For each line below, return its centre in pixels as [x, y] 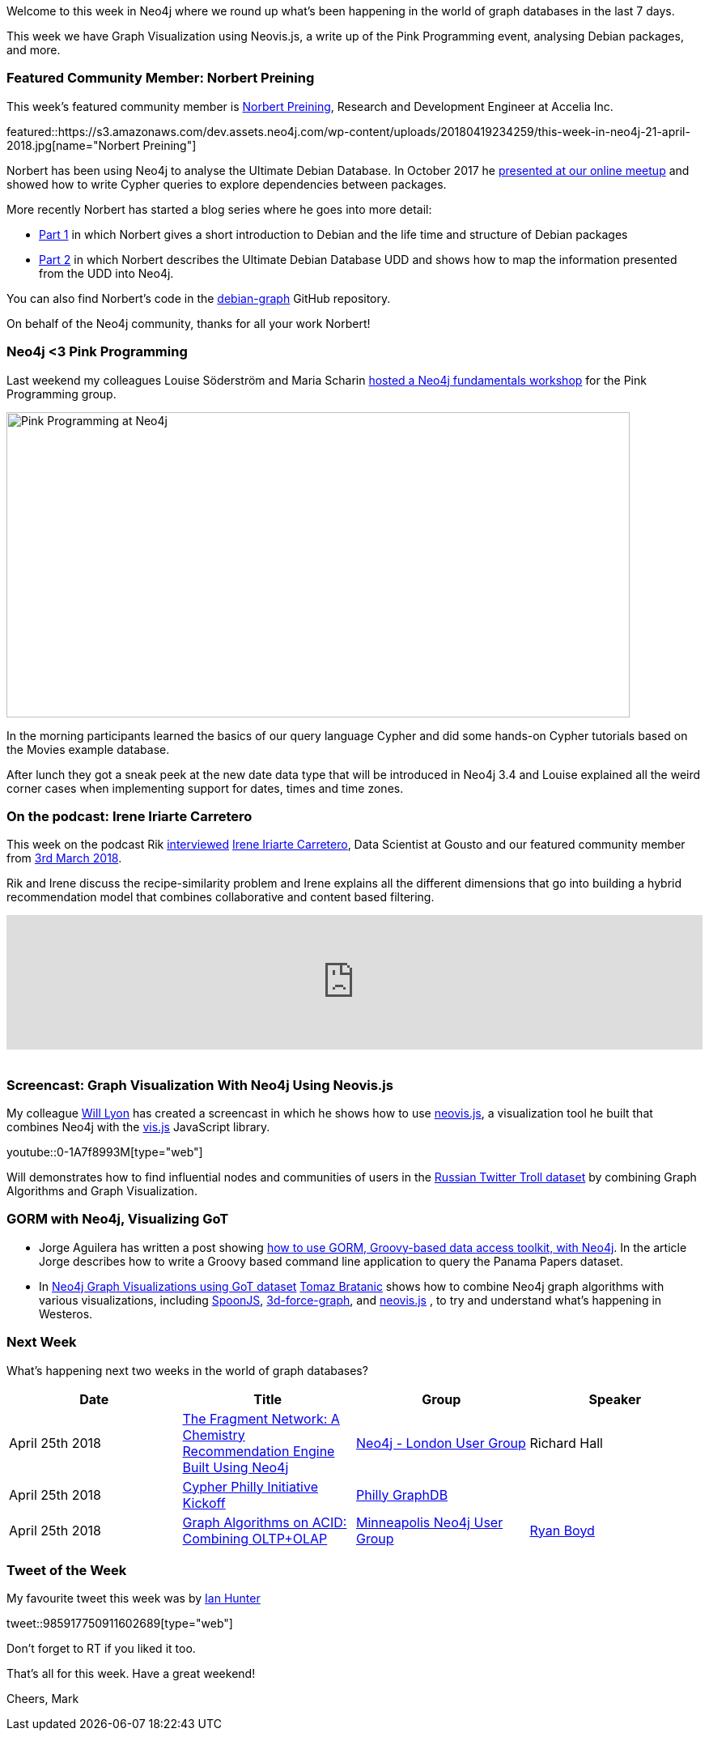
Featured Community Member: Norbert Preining [161, 78]
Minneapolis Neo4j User [430, 1522]
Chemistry [214, 1435]
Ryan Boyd [562, 1530]
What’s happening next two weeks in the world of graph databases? [187, 1370]
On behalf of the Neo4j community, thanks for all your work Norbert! [189, 323]
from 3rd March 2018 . [64, 858]
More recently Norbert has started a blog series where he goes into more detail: [219, 209]
